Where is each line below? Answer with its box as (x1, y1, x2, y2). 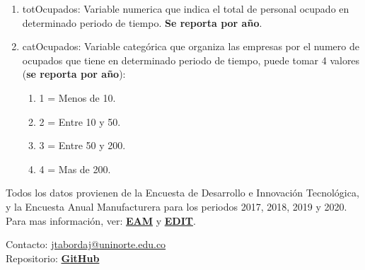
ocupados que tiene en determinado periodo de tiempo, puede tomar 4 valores (22, 52, 360, 67)
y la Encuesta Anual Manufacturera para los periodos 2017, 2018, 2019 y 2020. (6, 199, 347, 213)
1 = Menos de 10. (39, 90, 116, 105)
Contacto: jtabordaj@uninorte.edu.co (6, 237, 166, 252)
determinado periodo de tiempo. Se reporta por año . (22, 15, 262, 30)
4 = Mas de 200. (39, 161, 111, 176)
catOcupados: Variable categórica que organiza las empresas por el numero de (22, 39, 359, 54)
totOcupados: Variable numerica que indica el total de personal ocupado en (22, 1, 349, 16)
